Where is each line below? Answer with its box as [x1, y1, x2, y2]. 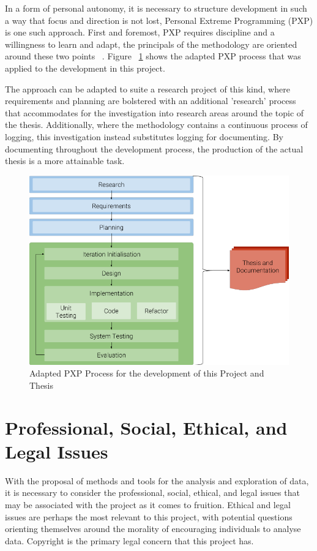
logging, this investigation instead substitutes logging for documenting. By [5, 130, 283, 143]
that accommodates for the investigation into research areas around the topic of [5, 106, 304, 119]
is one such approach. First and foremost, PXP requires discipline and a [5, 26, 275, 39]
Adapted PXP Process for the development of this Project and [29, 367, 264, 380]
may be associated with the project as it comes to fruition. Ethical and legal [5, 498, 291, 511]
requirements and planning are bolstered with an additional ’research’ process [5, 94, 296, 107]
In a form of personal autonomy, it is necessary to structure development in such [5, 2, 307, 14]
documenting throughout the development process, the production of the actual [5, 142, 304, 155]
